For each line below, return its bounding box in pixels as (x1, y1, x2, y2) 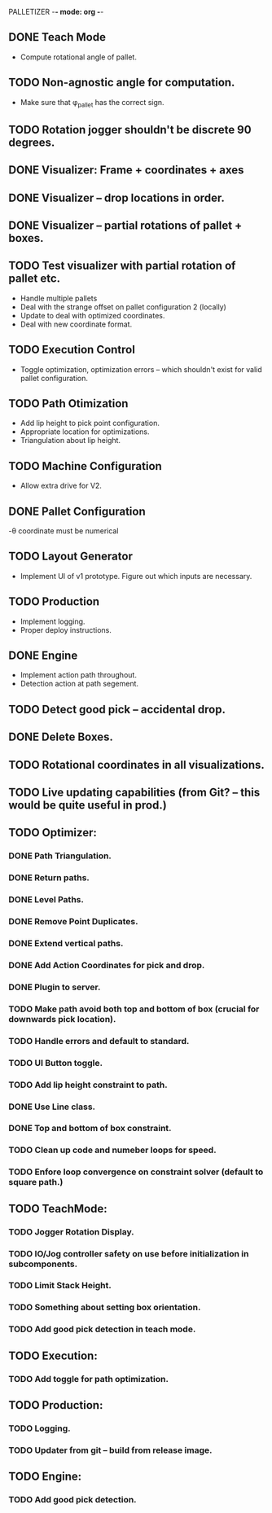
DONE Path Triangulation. (8, 850, 112, 862)
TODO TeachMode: (8, 1201, 107, 1216)
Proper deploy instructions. (20, 625, 112, 634)
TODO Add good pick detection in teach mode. (8, 1323, 196, 1335)
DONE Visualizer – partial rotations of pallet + (8, 218, 243, 232)
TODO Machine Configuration (8, 459, 163, 473)
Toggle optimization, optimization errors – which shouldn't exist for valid (20, 364, 262, 374)
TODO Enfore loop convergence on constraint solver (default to (8, 1166, 264, 1178)
